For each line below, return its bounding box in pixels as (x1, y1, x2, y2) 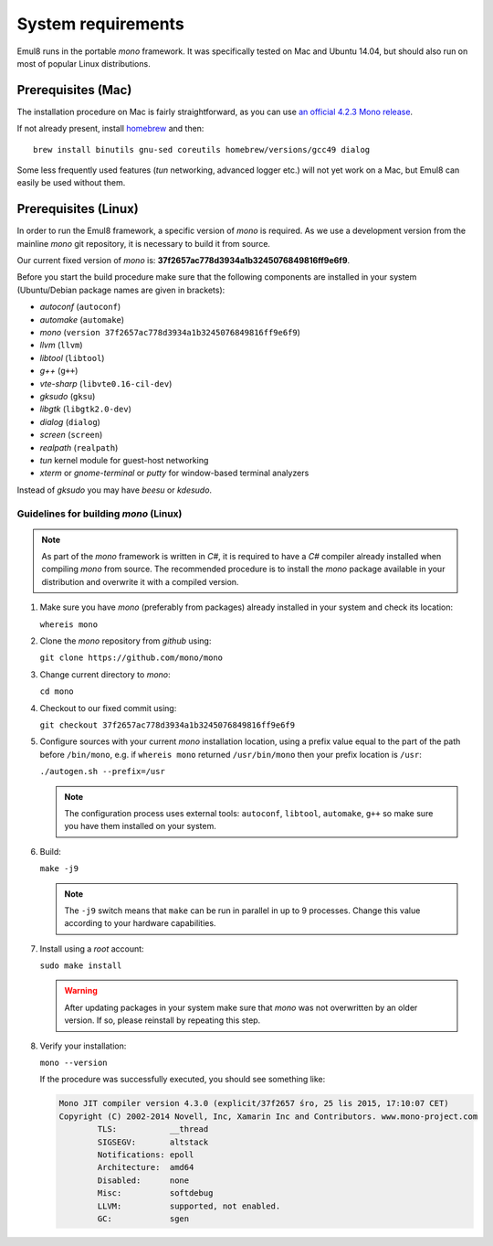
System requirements (16, 14, 184, 34)
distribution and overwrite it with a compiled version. (41, 576, 239, 587)
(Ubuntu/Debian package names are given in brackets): (16, 284, 226, 295)
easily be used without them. (16, 177, 126, 188)
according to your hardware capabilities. (64, 918, 216, 929)
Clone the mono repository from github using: (39, 635, 212, 646)
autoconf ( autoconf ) (39, 302, 121, 313)
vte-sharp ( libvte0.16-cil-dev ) (39, 378, 173, 389)
